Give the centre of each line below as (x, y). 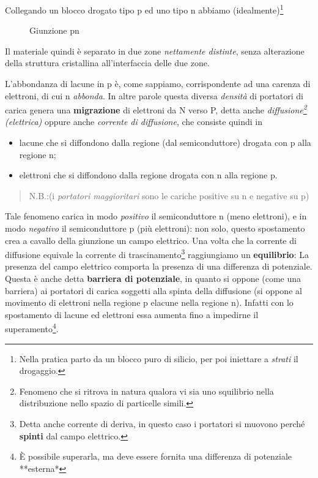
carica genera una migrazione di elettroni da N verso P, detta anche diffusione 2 (156, 109)
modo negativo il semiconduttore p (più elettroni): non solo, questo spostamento (155, 228)
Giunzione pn (54, 30)
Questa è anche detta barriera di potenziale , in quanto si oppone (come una (153, 279)
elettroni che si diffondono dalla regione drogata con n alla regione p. (148, 175)
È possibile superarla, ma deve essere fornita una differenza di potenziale (156, 456)
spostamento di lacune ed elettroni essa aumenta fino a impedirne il (132, 314)
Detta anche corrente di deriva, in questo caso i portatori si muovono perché (162, 424)
